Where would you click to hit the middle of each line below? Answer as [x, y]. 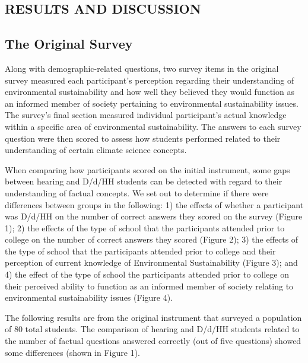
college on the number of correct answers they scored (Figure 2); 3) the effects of [152, 239]
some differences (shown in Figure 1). [72, 352]
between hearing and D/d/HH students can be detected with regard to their [144, 181]
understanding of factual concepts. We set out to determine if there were [137, 192]
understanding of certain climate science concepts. [96, 150]
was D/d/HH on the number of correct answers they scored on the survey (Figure [154, 216]
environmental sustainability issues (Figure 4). [89, 297]
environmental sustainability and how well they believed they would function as [150, 92]
